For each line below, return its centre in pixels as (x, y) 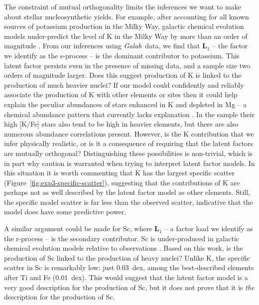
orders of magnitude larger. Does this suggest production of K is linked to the (123, 75)
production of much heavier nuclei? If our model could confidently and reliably (124, 84)
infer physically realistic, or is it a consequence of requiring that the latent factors (129, 143)
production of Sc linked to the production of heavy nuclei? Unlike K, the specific (127, 257)
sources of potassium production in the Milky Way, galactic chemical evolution (124, 26)
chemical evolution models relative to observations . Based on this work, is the (124, 248)
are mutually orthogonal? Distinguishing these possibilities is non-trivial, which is (129, 153)
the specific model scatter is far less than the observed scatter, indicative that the (129, 202)
